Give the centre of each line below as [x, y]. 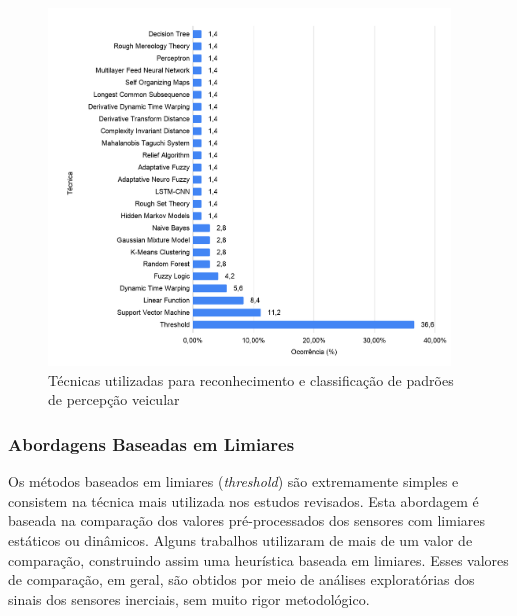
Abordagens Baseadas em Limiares [151, 444]
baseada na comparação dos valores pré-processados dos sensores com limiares [246, 520]
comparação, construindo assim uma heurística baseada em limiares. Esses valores [258, 559]
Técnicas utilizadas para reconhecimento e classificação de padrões [251, 379]
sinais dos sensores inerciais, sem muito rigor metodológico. [189, 598]
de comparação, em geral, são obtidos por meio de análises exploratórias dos [241, 579]
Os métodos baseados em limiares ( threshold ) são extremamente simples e [233, 481]
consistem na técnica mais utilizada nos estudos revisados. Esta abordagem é [243, 500]
